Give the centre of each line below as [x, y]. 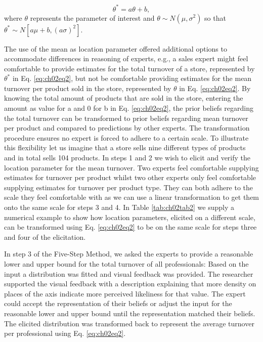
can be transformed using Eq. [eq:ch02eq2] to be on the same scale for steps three [130, 227]
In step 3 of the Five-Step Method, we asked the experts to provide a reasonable [129, 254]
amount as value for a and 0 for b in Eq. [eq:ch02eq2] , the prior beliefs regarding [129, 108]
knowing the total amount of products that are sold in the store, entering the [124, 98]
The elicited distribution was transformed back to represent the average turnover [129, 323]
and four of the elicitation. [45, 237]
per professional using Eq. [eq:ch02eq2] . [65, 333]
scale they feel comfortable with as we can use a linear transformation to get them [132, 197]
